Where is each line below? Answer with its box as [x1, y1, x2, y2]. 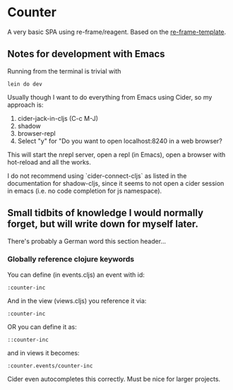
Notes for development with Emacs [7, 48, 165, 60]
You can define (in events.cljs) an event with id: [7, 270, 145, 279]
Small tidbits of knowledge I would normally [7, 207, 203, 219]
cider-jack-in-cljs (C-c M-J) [17, 114, 99, 122]
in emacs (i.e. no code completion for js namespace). [7, 187, 162, 195]
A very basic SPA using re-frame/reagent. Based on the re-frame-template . [7, 28, 227, 36]
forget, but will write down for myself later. [7, 218, 199, 230]
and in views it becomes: [7, 348, 80, 357]
